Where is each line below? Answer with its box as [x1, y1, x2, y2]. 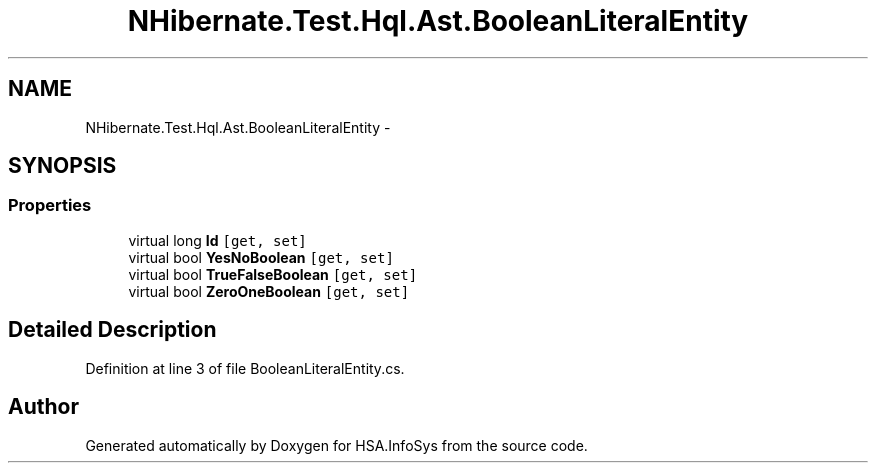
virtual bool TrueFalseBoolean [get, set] [128, 265, 418, 283]
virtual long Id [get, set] [128, 231, 307, 249]
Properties [8, 195, 92, 216]
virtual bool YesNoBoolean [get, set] [128, 248, 394, 266]
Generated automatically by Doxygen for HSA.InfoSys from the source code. [85, 436, 588, 454]
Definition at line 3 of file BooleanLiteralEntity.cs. [85, 359, 405, 377]
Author [8, 394, 79, 420]
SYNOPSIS [8, 153, 117, 179]
